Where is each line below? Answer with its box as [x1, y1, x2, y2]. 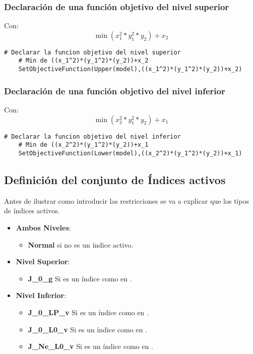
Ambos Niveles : [16, 222, 71, 232]
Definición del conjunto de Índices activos [4, 171, 226, 187]
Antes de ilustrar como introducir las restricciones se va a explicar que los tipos [4, 195, 249, 206]
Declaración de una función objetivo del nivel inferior [4, 84, 225, 97]
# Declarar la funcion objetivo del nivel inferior [4, 133, 181, 140]
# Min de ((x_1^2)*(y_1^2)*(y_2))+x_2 [18, 57, 149, 65]
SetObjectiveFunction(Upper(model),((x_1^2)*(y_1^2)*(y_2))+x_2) [18, 66, 242, 73]
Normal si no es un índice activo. [28, 239, 134, 250]
